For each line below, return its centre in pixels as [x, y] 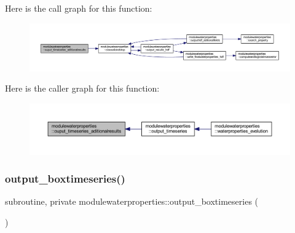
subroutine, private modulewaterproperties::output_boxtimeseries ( [132, 201]
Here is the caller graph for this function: [82, 88]
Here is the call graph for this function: [79, 8]
